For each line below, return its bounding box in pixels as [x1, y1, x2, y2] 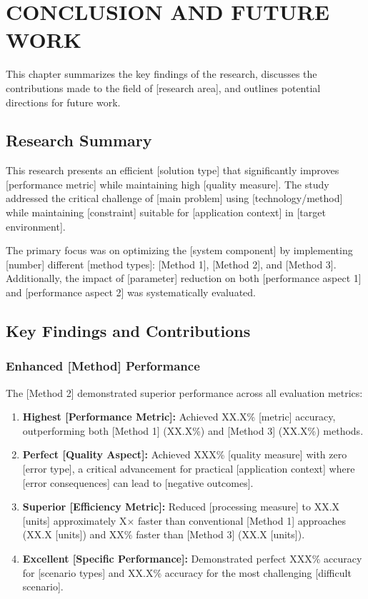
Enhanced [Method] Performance [6, 357, 200, 375]
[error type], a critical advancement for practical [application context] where [22, 461, 355, 476]
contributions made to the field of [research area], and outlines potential [6, 80, 321, 95]
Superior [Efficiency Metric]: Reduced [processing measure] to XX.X [22, 499, 340, 514]
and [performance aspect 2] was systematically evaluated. [6, 285, 256, 300]
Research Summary [6, 129, 152, 151]
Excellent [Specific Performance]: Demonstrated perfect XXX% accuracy [22, 550, 362, 565]
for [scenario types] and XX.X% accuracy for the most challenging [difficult [22, 565, 352, 580]
